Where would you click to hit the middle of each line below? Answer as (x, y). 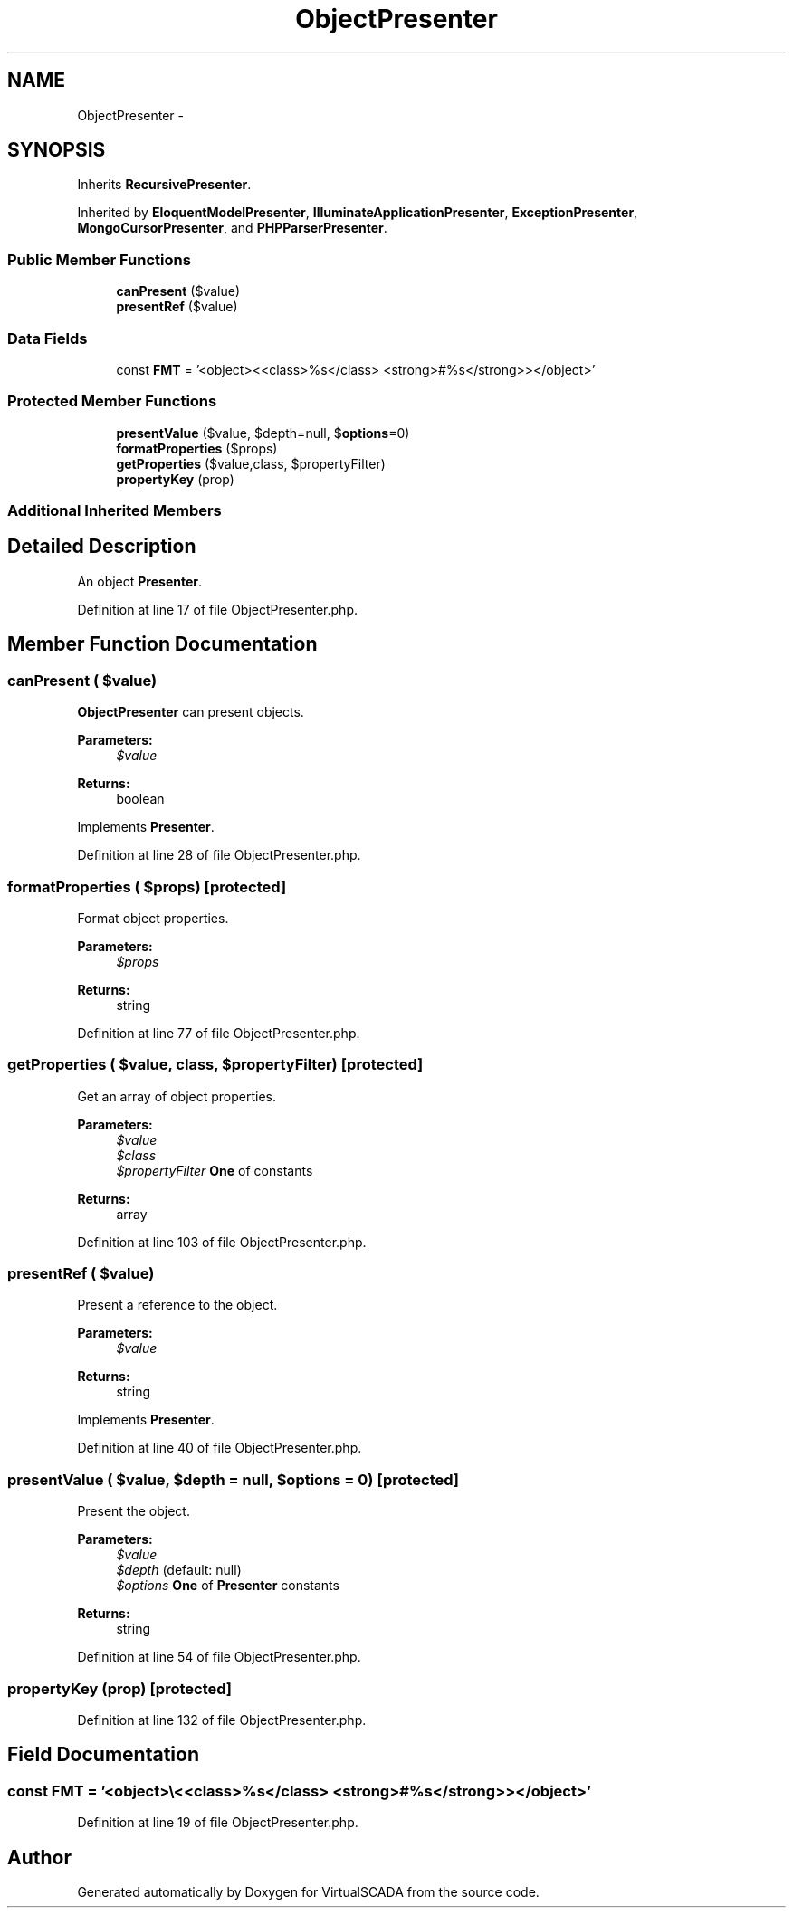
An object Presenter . (140, 581)
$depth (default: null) (179, 1570)
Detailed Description (102, 547)
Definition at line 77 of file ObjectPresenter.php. (219, 1033)
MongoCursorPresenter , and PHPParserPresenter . (232, 228)
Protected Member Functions (112, 401)
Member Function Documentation (162, 644)
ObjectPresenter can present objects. (191, 712)
